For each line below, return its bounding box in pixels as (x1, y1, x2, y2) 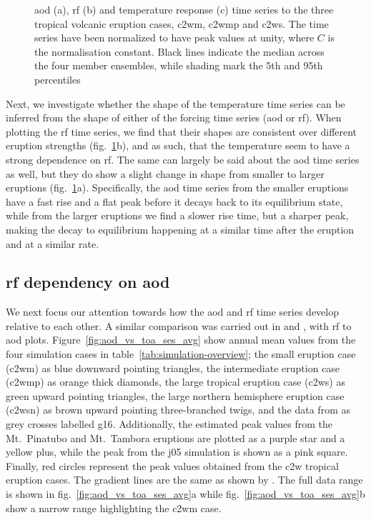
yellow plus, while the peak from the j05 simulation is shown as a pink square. (6, 444, 348, 459)
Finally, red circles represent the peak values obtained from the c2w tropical (6, 458, 339, 473)
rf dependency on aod (6, 271, 170, 293)
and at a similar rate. (6, 236, 99, 251)
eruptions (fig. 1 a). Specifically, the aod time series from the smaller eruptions (6, 180, 349, 195)
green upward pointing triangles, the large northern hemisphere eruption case (6, 388, 345, 403)
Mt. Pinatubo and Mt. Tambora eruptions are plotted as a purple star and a (6, 430, 345, 445)
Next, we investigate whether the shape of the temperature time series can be (6, 96, 345, 111)
